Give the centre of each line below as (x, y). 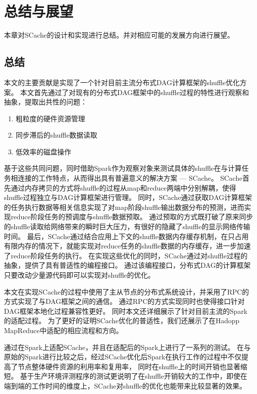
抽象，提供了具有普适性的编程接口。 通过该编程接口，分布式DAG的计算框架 (128, 265)
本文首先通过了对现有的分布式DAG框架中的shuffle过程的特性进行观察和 (134, 92)
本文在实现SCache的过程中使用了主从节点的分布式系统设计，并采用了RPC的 (127, 291)
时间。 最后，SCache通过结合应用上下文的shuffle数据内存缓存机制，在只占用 (126, 236)
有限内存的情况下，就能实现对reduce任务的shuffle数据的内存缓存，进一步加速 (128, 246)
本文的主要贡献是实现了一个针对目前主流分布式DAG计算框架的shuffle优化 (122, 82)
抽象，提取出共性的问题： (46, 102)
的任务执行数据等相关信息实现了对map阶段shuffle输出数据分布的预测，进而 (124, 207)
